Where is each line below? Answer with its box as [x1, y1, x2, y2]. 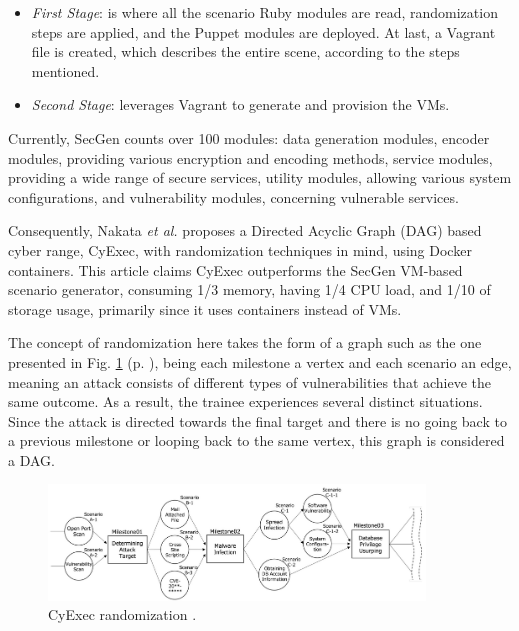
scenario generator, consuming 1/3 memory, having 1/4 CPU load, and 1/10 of [8, 279, 491, 300]
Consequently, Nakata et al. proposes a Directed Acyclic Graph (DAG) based [8, 220, 482, 241]
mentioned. [31, 60, 100, 81]
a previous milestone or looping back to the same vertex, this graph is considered [8, 430, 505, 451]
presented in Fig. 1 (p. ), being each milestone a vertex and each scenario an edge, [8, 351, 512, 372]
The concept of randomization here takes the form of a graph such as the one [8, 332, 482, 353]
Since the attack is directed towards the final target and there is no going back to [8, 410, 507, 431]
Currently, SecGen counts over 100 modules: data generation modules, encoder [8, 127, 490, 148]
